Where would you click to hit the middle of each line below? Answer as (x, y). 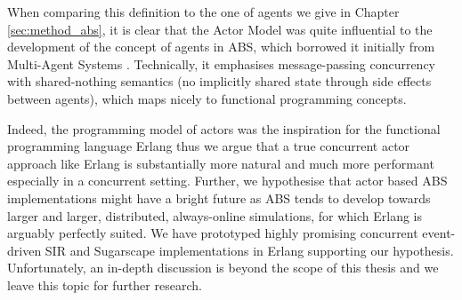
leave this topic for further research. (105, 284)
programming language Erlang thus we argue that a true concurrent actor (209, 146)
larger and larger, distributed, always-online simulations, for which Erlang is (215, 215)
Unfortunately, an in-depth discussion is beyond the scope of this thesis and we (223, 268)
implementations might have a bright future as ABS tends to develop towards (219, 197)
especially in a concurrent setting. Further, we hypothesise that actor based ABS (227, 181)
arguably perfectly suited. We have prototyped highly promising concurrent (213, 233)
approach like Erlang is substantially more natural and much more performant (221, 163)
